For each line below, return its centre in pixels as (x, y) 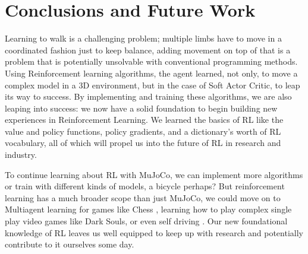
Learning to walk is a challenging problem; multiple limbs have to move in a (143, 38)
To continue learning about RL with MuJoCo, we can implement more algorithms (154, 174)
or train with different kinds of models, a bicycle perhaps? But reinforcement (145, 186)
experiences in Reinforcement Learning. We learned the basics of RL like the (144, 120)
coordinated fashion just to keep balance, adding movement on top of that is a (148, 50)
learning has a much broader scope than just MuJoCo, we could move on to (143, 197)
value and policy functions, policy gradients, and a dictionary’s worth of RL (143, 131)
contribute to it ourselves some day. (70, 244)
